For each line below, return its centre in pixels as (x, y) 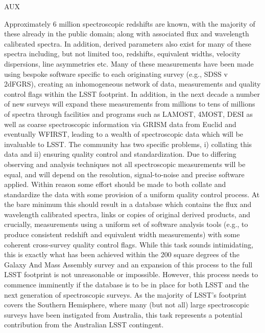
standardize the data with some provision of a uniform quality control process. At (132, 194)
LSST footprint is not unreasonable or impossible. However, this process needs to (131, 274)
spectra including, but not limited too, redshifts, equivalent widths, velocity (122, 54)
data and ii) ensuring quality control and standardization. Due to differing (120, 154)
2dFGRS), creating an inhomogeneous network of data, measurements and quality (132, 84)
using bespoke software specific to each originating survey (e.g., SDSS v (116, 74)
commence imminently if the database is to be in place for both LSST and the (127, 285)
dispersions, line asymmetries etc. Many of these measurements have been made (129, 63)
